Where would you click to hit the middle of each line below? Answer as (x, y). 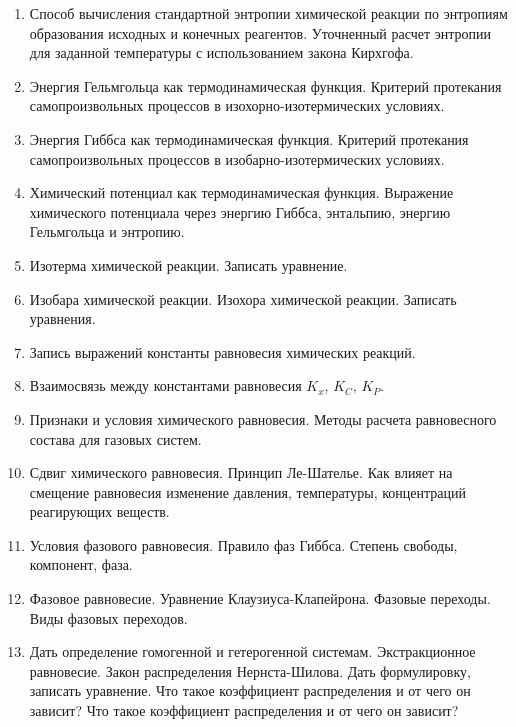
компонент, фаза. (81, 564)
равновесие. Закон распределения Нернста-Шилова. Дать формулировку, (250, 670)
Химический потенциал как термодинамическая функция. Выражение (241, 192)
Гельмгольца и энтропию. (107, 231)
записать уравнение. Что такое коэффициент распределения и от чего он (250, 690)
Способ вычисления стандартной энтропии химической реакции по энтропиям (268, 13)
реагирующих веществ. (99, 511)
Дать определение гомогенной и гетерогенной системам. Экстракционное (252, 651)
